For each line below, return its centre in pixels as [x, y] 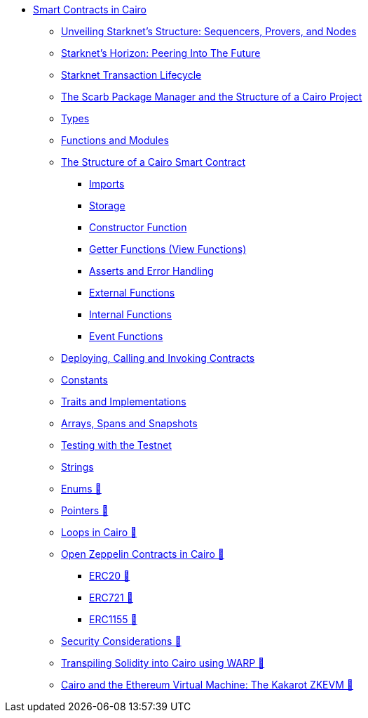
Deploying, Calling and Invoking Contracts [158, 358]
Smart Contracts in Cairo [90, 9]
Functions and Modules [115, 140]
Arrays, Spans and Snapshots [129, 423]
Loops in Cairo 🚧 [99, 532]
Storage [107, 205]
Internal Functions [130, 314]
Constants [84, 380]
